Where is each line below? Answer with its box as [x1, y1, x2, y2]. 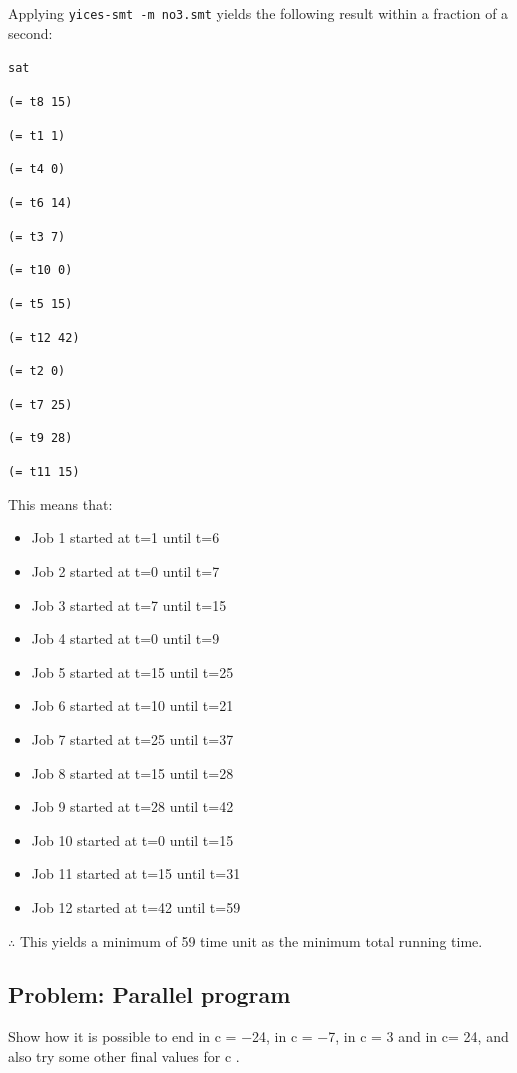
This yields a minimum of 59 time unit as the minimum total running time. [19, 930, 483, 951]
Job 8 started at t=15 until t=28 [31, 762, 234, 783]
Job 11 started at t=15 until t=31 [31, 863, 241, 884]
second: [8, 22, 53, 43]
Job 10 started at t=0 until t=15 [31, 829, 234, 850]
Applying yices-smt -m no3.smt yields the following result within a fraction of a [8, 3, 509, 23]
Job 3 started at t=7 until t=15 [31, 594, 227, 615]
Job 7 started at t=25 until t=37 [31, 728, 234, 749]
